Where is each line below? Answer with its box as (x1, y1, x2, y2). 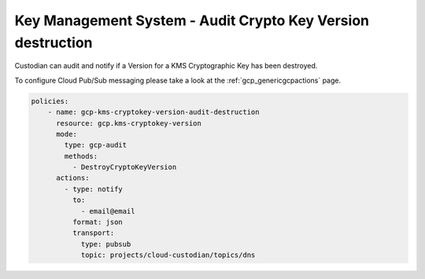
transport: (72, 229, 115, 237)
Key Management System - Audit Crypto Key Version (14, 12, 370, 29)
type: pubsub (80, 240, 131, 248)
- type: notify (64, 185, 124, 193)
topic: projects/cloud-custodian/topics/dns (80, 251, 256, 259)
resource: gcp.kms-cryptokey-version (56, 119, 202, 127)
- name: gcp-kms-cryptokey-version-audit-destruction (47, 108, 260, 117)
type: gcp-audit (64, 141, 128, 149)
